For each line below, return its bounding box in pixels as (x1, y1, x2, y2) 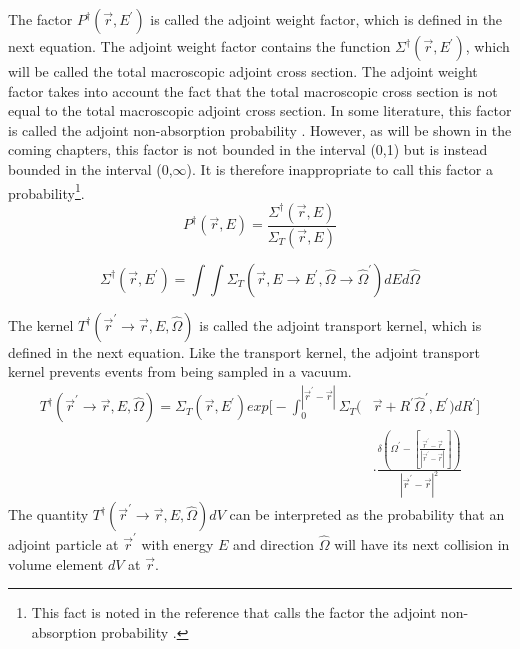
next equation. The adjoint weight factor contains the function (8, 36, 391, 56)
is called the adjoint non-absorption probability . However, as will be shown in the (8, 119, 512, 140)
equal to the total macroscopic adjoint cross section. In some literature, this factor (8, 100, 512, 121)
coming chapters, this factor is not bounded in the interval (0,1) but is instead (8, 139, 488, 160)
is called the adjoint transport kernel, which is (199, 314, 482, 335)
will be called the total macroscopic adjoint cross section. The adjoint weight (8, 61, 478, 81)
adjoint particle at (8, 534, 119, 555)
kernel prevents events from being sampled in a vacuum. (8, 361, 352, 382)
